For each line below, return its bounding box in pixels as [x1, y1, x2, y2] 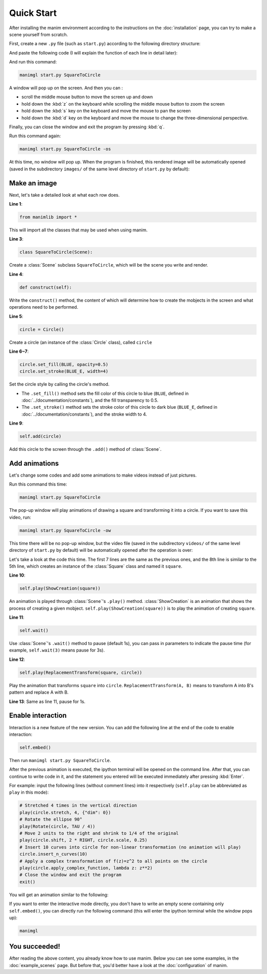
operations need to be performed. [9, 304, 79, 310]
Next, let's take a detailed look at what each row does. [9, 192, 120, 198]
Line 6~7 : [9, 348, 29, 354]
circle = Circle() [19, 326, 64, 332]
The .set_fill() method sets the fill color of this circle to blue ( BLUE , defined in [21, 390, 189, 396]
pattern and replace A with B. [9, 689, 69, 696]
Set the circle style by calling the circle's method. [9, 381, 110, 387]
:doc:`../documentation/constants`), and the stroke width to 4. [21, 411, 147, 417]
